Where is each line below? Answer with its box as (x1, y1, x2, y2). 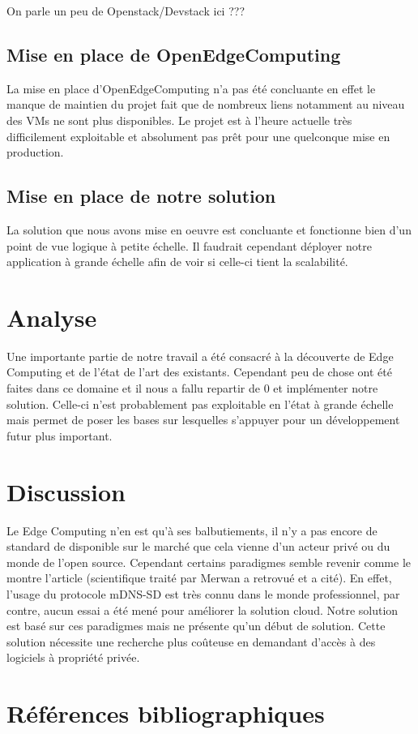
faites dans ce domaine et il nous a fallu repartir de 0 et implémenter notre (6, 380, 378, 397)
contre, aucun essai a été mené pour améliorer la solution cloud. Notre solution (6, 601, 399, 618)
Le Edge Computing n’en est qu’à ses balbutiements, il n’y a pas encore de (6, 522, 377, 539)
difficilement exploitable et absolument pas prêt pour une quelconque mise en (6, 127, 390, 144)
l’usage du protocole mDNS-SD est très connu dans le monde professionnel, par (6, 585, 400, 602)
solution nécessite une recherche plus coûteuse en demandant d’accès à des (6, 633, 376, 650)
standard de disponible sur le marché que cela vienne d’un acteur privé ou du (6, 538, 390, 555)
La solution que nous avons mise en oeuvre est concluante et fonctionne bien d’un (6, 221, 412, 238)
